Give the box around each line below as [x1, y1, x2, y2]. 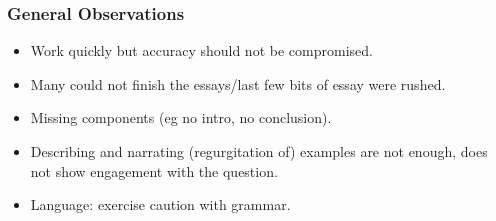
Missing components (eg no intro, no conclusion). [30, 107, 332, 128]
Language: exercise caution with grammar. [30, 194, 291, 215]
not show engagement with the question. [30, 160, 278, 181]
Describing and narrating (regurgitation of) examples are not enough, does [30, 141, 488, 161]
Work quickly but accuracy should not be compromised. [30, 40, 373, 61]
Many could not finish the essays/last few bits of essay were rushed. [30, 73, 446, 94]
